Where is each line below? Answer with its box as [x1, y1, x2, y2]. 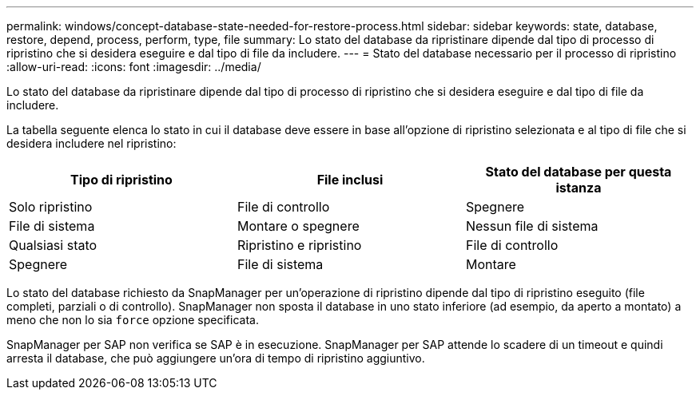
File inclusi [316, 172, 384, 188]
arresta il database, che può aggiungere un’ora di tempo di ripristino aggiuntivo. [6, 351, 425, 365]
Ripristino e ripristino [237, 237, 362, 253]
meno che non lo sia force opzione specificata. [6, 313, 259, 327]
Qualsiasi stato [9, 237, 97, 253]
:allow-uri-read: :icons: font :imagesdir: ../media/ [6, 60, 261, 73]
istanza [555, 180, 602, 196]
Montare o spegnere [237, 218, 360, 234]
